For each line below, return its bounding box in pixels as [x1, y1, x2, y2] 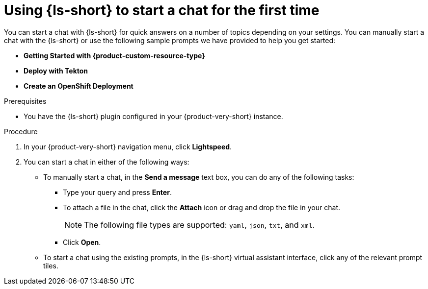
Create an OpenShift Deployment [24, 81, 134, 90]
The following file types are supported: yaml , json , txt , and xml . [84, 219, 315, 230]
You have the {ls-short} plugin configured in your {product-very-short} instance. [24, 112, 283, 120]
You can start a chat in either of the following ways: [24, 157, 189, 166]
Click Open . [63, 238, 101, 246]
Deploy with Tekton [24, 66, 88, 75]
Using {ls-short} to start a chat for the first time [4, 2, 320, 19]
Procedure [4, 127, 38, 136]
